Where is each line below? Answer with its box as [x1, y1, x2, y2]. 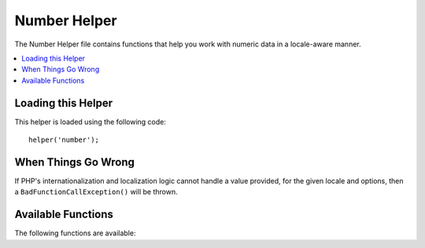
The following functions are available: [14, 228, 136, 238]
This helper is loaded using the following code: [14, 117, 167, 126]
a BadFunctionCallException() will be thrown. [14, 187, 178, 197]
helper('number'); [28, 135, 100, 145]
